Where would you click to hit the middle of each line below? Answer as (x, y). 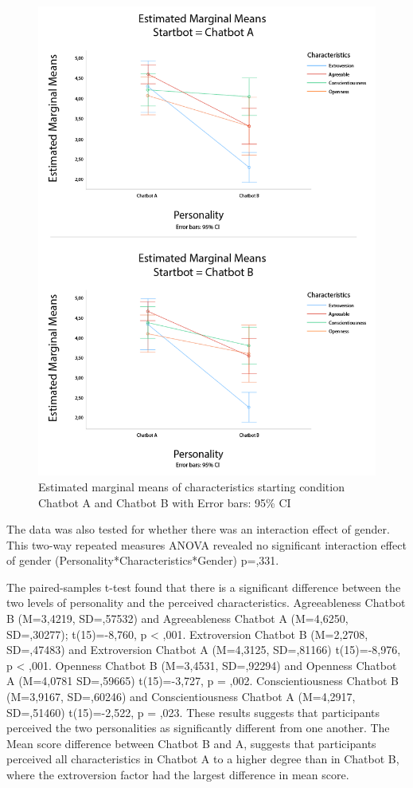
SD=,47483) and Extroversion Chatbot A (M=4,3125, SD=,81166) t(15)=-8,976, (204, 650)
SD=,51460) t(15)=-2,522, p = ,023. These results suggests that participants (193, 712)
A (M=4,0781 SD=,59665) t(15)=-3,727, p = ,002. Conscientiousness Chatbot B (203, 681)
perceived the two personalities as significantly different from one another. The (198, 728)
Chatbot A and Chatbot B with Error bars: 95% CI (165, 502)
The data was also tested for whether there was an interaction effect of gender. (198, 529)
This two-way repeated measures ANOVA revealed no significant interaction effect (206, 544)
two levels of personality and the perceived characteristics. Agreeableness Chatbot (206, 603)
